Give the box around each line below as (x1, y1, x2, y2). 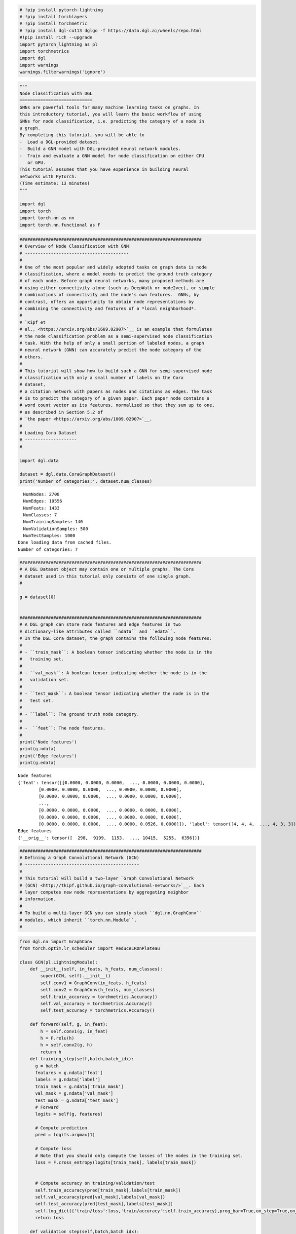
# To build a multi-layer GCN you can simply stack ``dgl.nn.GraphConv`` (19, 910, 202, 916)
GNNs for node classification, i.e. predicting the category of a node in (19, 118, 205, 124)
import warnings (19, 62, 59, 68)
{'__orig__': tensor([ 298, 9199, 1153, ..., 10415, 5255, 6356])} (18, 835, 200, 841)
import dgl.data (19, 458, 59, 463)
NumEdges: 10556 (23, 499, 63, 504)
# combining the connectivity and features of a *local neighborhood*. (19, 306, 197, 311)
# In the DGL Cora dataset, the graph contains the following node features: (19, 636, 212, 641)
